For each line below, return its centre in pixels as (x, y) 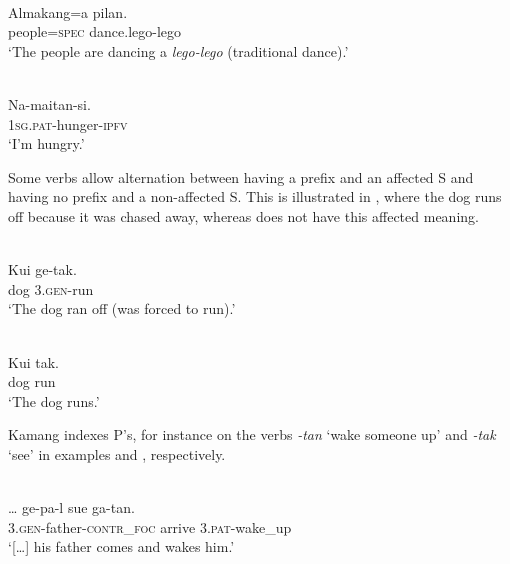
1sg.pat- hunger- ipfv (68, 123)
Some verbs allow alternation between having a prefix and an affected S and (241, 176)
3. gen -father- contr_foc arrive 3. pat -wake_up (150, 526)
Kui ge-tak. (42, 269)
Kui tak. (33, 361)
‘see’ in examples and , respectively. (117, 453)
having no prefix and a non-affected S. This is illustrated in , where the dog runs (255, 196)
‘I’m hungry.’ (46, 143)
